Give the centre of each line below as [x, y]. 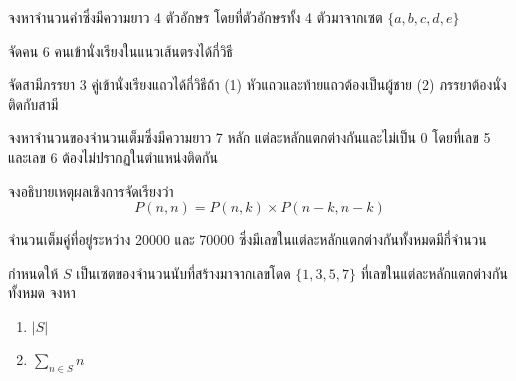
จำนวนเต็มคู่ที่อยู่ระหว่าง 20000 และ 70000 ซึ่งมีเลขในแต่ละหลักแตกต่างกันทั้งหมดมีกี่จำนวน [247, 239]
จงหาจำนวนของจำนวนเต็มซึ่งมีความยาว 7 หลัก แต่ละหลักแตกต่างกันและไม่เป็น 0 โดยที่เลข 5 [249, 137]
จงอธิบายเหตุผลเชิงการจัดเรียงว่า [91, 190]
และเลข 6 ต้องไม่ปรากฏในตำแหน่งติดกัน [113, 156]
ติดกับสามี [33, 103]
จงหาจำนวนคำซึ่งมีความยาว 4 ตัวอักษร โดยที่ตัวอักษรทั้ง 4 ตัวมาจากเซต [195, 17]
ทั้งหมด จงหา [42, 292]
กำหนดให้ [33, 272]
